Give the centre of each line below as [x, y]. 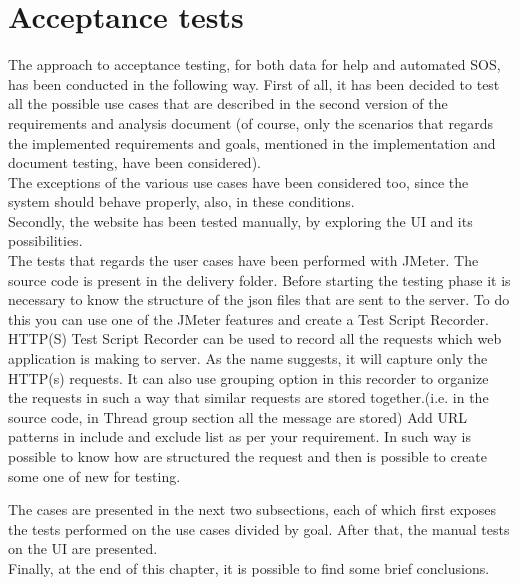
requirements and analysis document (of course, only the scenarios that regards [250, 122]
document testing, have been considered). [134, 162]
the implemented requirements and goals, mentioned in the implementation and [252, 142]
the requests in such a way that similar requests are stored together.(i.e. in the [248, 397]
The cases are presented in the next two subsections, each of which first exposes [252, 509]
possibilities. [45, 240]
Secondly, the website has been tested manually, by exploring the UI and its [240, 220]
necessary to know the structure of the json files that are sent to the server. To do [259, 299]
